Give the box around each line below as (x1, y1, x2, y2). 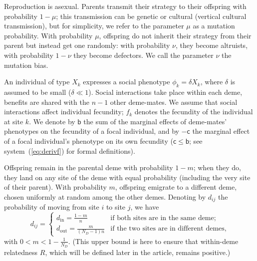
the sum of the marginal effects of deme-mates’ (83, 116, 227, 126)
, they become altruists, (175, 40, 248, 50)
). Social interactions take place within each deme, (88, 86, 243, 97)
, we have (130, 202, 159, 212)
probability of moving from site (4, 202, 99, 212)
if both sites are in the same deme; (110, 214, 216, 222)
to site (106, 202, 126, 212)
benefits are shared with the (4, 96, 89, 107)
